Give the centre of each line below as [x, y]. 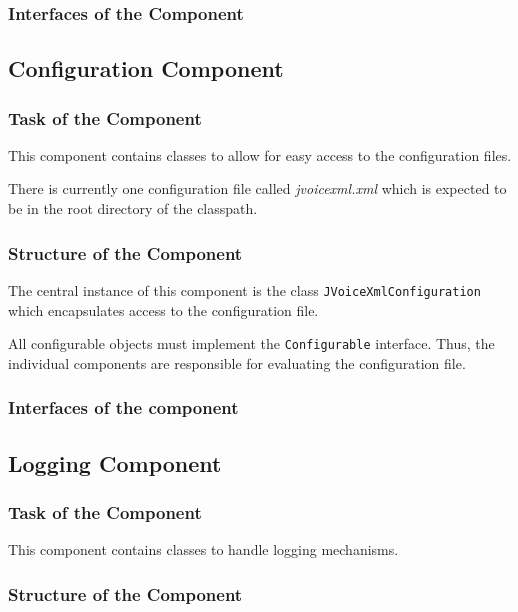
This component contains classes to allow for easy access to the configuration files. [260, 154]
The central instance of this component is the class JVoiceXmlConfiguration [244, 289]
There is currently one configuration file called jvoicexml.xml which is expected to [257, 188]
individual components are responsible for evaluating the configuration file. [237, 362]
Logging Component [115, 462]
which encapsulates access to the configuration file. [163, 309]
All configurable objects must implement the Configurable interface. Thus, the [251, 343]
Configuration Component [146, 68]
